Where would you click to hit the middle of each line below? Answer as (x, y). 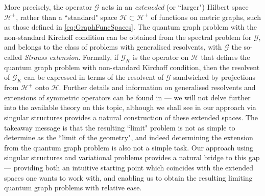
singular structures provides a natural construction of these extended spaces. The (131, 117)
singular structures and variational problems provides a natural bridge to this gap (132, 157)
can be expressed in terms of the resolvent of (94, 77)
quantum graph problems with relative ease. (73, 188)
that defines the (225, 57)
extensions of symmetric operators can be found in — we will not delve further (127, 97)
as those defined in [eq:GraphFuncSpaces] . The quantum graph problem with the (130, 27)
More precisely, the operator (48, 7)
